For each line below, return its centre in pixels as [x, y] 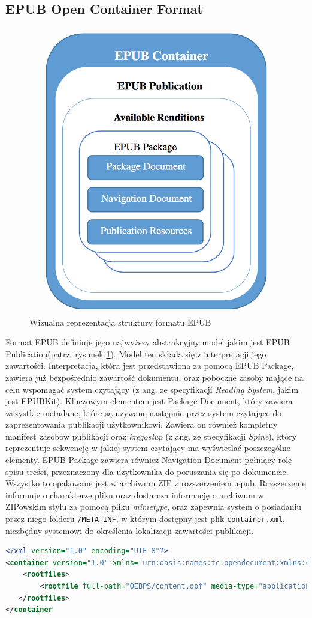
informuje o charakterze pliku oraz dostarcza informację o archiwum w [135, 495]
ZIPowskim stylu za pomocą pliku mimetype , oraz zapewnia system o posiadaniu [154, 507]
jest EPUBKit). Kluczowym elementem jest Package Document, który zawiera [149, 401]
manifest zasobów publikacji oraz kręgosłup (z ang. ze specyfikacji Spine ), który [151, 436]
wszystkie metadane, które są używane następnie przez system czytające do [144, 412]
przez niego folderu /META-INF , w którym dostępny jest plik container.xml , [145, 519]
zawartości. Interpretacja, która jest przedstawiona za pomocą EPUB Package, [150, 365]
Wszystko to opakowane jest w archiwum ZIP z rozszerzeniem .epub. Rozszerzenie [156, 483]
